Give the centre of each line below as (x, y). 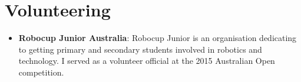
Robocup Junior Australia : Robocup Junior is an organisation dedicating (158, 38)
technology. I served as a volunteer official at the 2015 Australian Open (147, 61)
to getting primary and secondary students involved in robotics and (140, 49)
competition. (41, 72)
